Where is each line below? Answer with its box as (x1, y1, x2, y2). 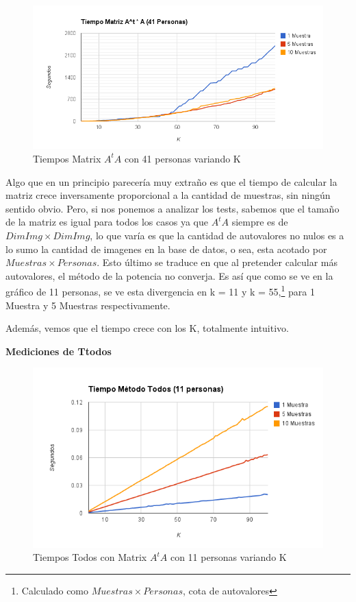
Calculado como (21, 583, 89, 597)
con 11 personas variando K (170, 550, 287, 564)
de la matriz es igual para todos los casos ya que (5, 215, 208, 229)
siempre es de (231, 215, 288, 229)
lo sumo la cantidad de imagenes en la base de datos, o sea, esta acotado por (5, 241, 327, 256)
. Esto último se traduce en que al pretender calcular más (97, 255, 338, 269)
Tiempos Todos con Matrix (33, 550, 147, 564)
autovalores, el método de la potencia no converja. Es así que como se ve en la (5, 268, 333, 282)
